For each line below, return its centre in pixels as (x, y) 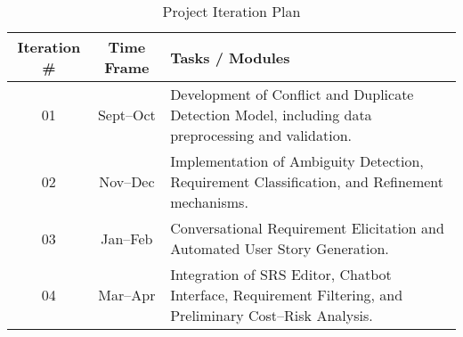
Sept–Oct (126, 115)
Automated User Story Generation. (280, 248)
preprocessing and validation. (261, 135)
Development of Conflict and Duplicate (292, 94)
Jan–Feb (127, 238)
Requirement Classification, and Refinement (307, 181)
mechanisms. (209, 202)
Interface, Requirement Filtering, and (287, 295)
